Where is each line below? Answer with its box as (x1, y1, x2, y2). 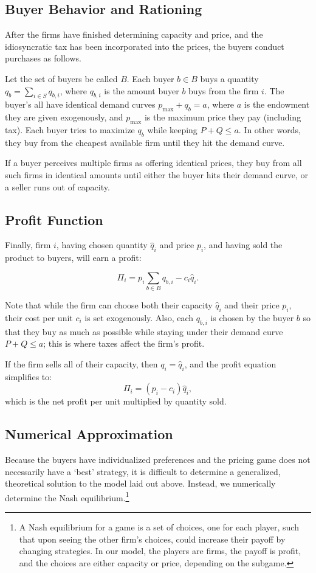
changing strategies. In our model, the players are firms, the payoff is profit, (19, 544, 301, 557)
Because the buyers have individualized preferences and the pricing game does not (5, 453, 311, 466)
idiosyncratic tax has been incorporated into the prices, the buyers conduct (5, 40, 284, 52)
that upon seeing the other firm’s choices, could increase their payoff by (19, 532, 286, 545)
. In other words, (238, 123, 301, 136)
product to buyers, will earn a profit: (5, 251, 142, 264)
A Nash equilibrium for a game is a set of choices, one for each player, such (19, 521, 299, 533)
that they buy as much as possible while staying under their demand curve (5, 325, 283, 338)
